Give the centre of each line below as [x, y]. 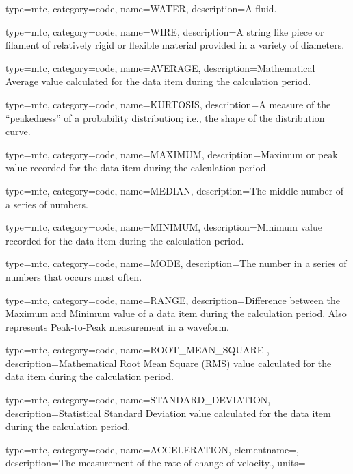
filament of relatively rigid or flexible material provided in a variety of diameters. [175, 45]
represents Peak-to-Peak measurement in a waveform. [117, 326]
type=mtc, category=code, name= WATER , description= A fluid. [141, 8]
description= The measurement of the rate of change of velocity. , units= [156, 463]
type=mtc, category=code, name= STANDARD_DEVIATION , [138, 400]
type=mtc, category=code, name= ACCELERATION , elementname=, [152, 449]
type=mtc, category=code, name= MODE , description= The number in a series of [176, 263]
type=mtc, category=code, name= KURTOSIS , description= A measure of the [168, 104]
